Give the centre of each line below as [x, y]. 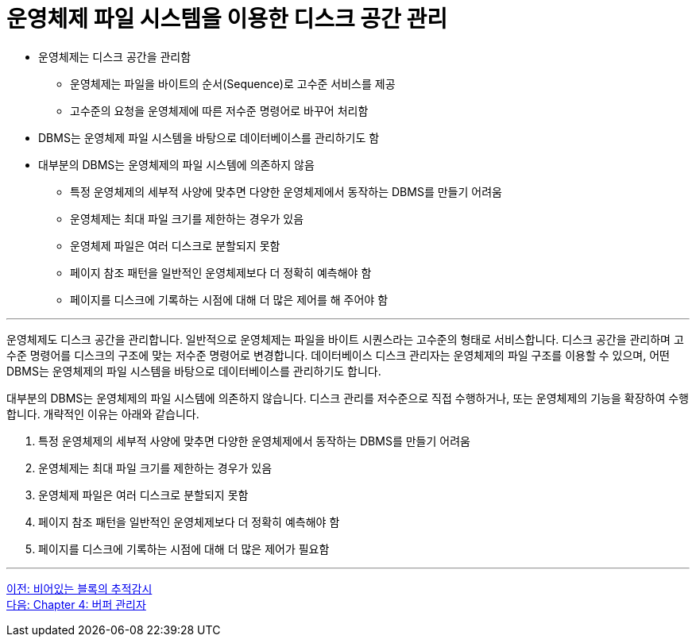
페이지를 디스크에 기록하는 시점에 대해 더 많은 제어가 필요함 [184, 549]
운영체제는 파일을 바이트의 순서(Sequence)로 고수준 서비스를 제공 [233, 83]
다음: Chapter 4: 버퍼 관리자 [76, 604]
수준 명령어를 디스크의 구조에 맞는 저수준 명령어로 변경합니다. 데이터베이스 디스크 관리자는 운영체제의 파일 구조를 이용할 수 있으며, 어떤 [338, 355]
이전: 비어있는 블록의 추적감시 [79, 588]
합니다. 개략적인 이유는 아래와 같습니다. [103, 414]
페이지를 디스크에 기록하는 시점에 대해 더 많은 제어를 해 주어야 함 [229, 299]
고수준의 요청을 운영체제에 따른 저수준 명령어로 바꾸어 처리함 [219, 110]
